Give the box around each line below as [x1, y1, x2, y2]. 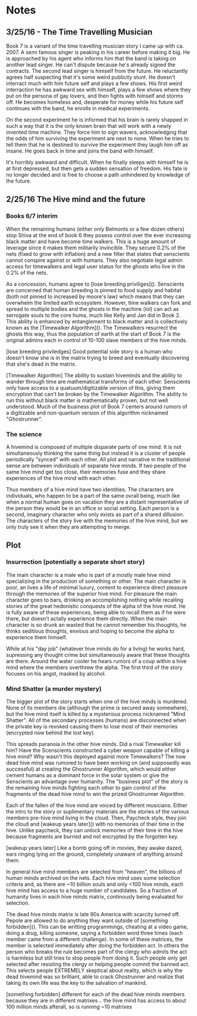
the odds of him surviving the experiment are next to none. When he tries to [6, 135, 189, 141]
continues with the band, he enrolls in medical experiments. [6, 105, 150, 112]
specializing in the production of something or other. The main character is [6, 578, 186, 585]
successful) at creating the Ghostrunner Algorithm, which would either [6, 765, 176, 772]
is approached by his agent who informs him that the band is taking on [6, 55, 176, 62]
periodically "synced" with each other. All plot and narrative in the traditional [6, 455, 191, 463]
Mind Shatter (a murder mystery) [6, 684, 102, 693]
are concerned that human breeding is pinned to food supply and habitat [6, 286, 182, 293]
